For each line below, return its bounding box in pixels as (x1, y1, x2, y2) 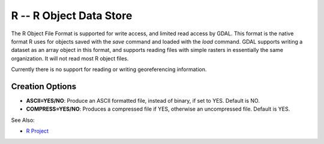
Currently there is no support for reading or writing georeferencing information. (11, 66, 207, 73)
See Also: (11, 117, 35, 124)
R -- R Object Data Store (11, 9, 133, 22)
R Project (26, 127, 49, 134)
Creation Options (11, 81, 77, 91)
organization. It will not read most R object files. (11, 54, 129, 62)
